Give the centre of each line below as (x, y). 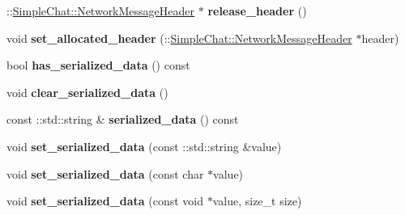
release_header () (257, 11)
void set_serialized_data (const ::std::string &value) (144, 146)
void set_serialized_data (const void (105, 201)
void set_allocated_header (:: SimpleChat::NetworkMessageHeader (179, 38)
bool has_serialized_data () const (98, 65)
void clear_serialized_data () (87, 92)
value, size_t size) (257, 201)
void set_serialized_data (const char (105, 173)
